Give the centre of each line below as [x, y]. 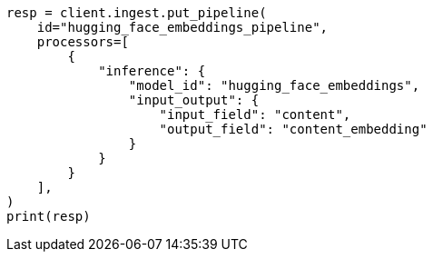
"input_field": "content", [255, 115]
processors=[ [83, 42]
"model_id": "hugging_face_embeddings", [274, 85]
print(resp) [49, 216]
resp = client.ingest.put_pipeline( [137, 13]
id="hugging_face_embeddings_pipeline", [182, 27]
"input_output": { [194, 100]
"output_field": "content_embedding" [293, 129]
